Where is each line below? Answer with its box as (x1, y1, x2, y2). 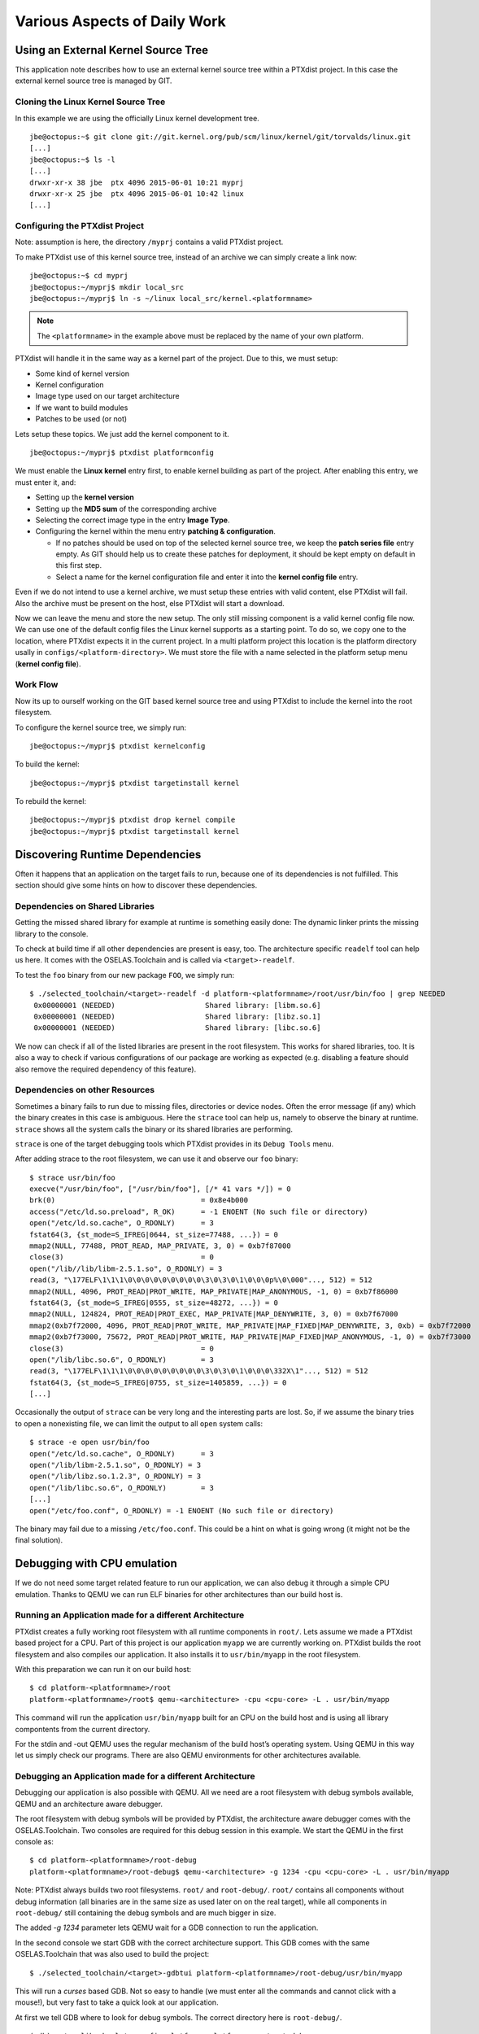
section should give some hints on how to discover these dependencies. (15, 880, 258, 890)
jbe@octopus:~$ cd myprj (29, 271, 128, 281)
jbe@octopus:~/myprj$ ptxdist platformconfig (29, 447, 215, 457)
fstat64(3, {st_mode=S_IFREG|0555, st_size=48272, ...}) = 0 (29, 1298, 278, 1307)
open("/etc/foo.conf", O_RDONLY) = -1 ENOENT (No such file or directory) (29, 1506, 334, 1515)
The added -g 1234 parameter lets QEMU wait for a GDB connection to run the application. (15, 1923, 319, 1932)
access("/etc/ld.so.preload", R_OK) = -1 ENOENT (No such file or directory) (29, 1207, 368, 1216)
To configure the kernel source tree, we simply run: (15, 722, 187, 732)
